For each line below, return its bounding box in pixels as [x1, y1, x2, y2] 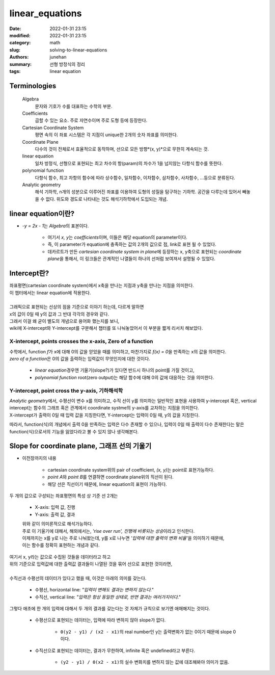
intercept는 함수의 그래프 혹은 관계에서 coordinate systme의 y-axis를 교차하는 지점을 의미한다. [9, 405, 200, 411]
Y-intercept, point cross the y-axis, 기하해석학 [9, 387, 123, 394]
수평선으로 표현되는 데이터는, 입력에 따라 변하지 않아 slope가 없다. [35, 617, 166, 623]
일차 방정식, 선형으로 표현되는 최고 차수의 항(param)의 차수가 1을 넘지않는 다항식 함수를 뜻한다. [35, 160, 223, 166]
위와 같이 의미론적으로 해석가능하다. [22, 521, 93, 527]
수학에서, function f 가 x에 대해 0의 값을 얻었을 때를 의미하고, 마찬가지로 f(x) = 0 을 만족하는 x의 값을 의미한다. [9, 348, 227, 354]
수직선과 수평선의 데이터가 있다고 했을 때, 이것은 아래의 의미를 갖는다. [9, 575, 147, 581]
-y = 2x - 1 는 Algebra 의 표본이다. [22, 222, 89, 229]
